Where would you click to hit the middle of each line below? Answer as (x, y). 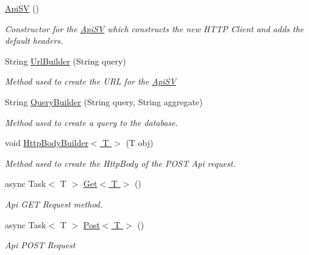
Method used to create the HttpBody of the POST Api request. (120, 163)
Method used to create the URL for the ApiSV (91, 81)
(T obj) (140, 143)
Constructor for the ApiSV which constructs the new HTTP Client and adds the (154, 28)
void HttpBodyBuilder (47, 143)
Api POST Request (40, 245)
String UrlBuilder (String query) (66, 61)
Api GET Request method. (54, 204)
